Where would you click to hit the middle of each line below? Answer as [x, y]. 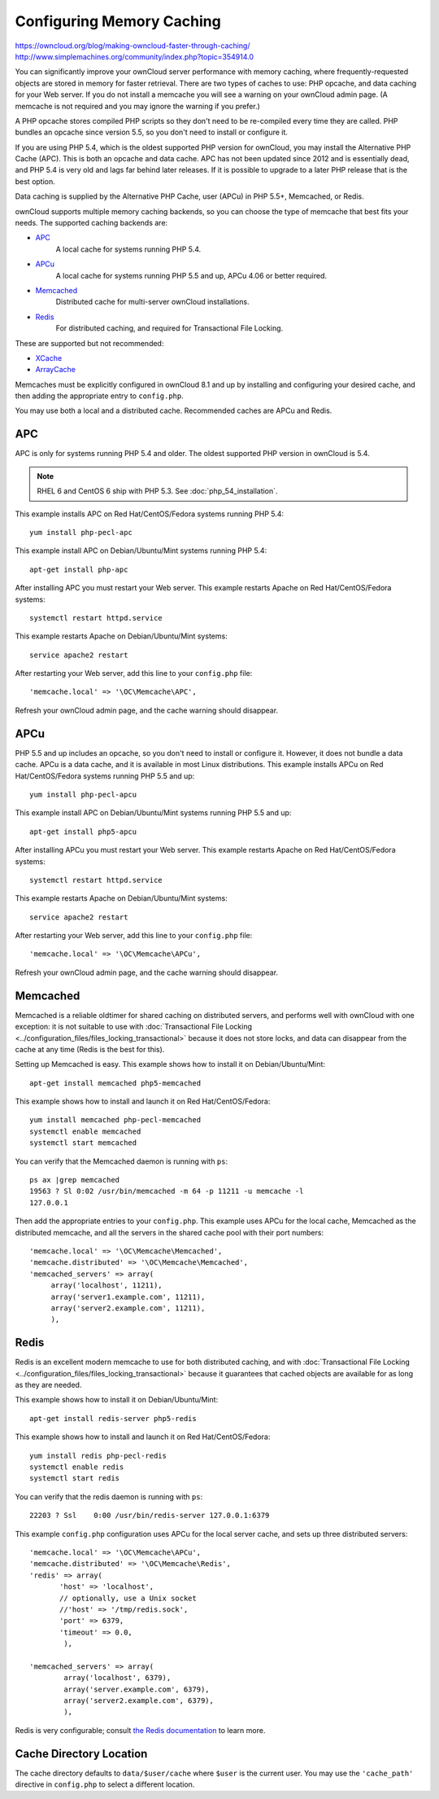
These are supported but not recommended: [89, 343]
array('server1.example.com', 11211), [128, 1297]
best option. [35, 181]
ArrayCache [56, 370]
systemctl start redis [75, 1479]
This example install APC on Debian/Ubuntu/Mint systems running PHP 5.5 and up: [153, 813]
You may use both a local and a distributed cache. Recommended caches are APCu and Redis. [174, 410]
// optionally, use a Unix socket [128, 1598]
